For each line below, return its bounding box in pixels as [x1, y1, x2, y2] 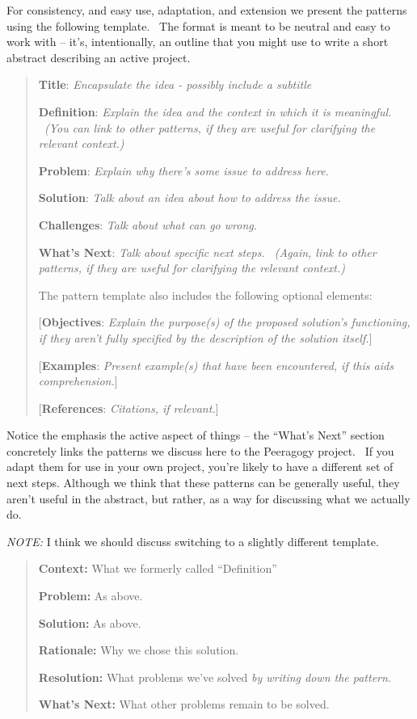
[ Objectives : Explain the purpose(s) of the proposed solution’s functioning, [38, 313, 411, 330]
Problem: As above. [38, 587, 143, 604]
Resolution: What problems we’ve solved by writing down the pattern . [38, 668, 391, 685]
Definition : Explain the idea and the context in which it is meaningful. [38, 103, 392, 120]
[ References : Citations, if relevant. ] [38, 399, 219, 416]
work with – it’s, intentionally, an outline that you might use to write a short [6, 33, 389, 50]
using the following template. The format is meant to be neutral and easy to [6, 17, 390, 34]
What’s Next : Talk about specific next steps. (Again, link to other [38, 243, 377, 260]
